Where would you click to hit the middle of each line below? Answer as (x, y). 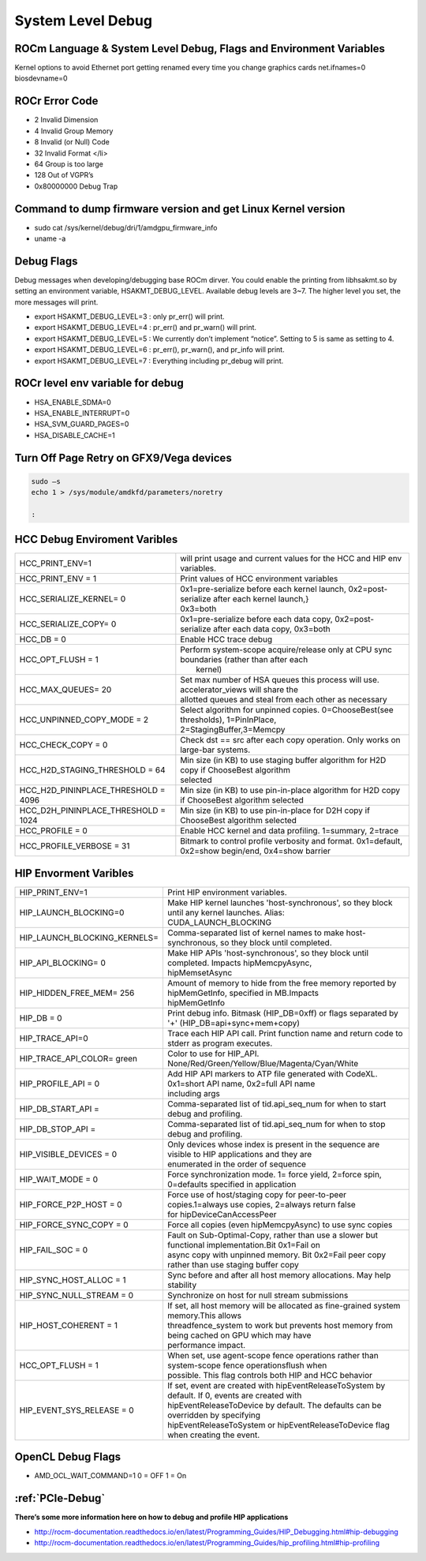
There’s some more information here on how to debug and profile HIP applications (151, 1517)
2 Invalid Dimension (66, 120)
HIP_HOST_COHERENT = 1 (69, 1325)
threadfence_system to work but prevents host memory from (280, 1325)
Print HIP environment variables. (227, 892)
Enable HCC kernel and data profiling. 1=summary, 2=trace (290, 831)
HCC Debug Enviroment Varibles (96, 539)
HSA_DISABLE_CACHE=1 (75, 435)
